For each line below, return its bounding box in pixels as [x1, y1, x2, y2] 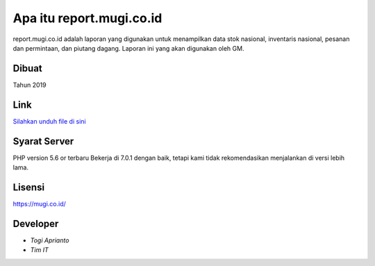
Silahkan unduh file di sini [12, 117, 86, 125]
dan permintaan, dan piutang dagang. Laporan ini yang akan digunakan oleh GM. [12, 44, 244, 52]
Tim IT [30, 246, 49, 254]
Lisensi [12, 181, 45, 193]
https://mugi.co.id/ [12, 199, 66, 208]
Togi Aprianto [30, 236, 69, 244]
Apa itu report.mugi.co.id [12, 10, 162, 26]
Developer [12, 217, 59, 229]
